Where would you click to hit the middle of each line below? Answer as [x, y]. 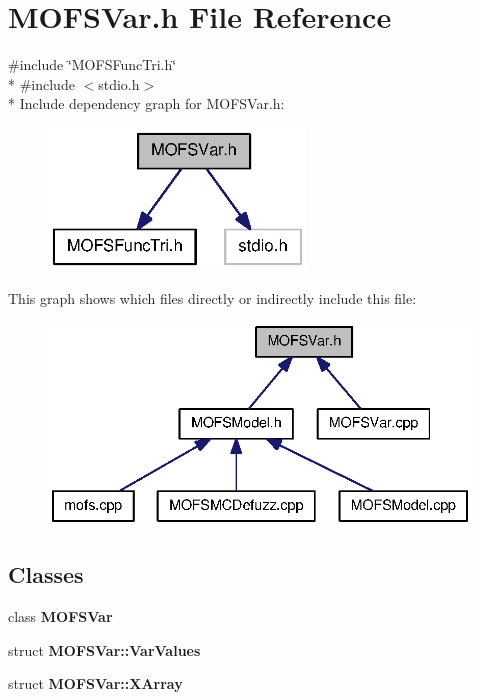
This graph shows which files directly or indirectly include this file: [212, 297]
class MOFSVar [60, 616]
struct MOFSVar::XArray [95, 683]
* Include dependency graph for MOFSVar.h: [146, 103]
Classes [46, 574]
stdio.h [119, 83]
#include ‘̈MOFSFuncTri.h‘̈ [92, 64]
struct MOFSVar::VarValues [104, 649]
